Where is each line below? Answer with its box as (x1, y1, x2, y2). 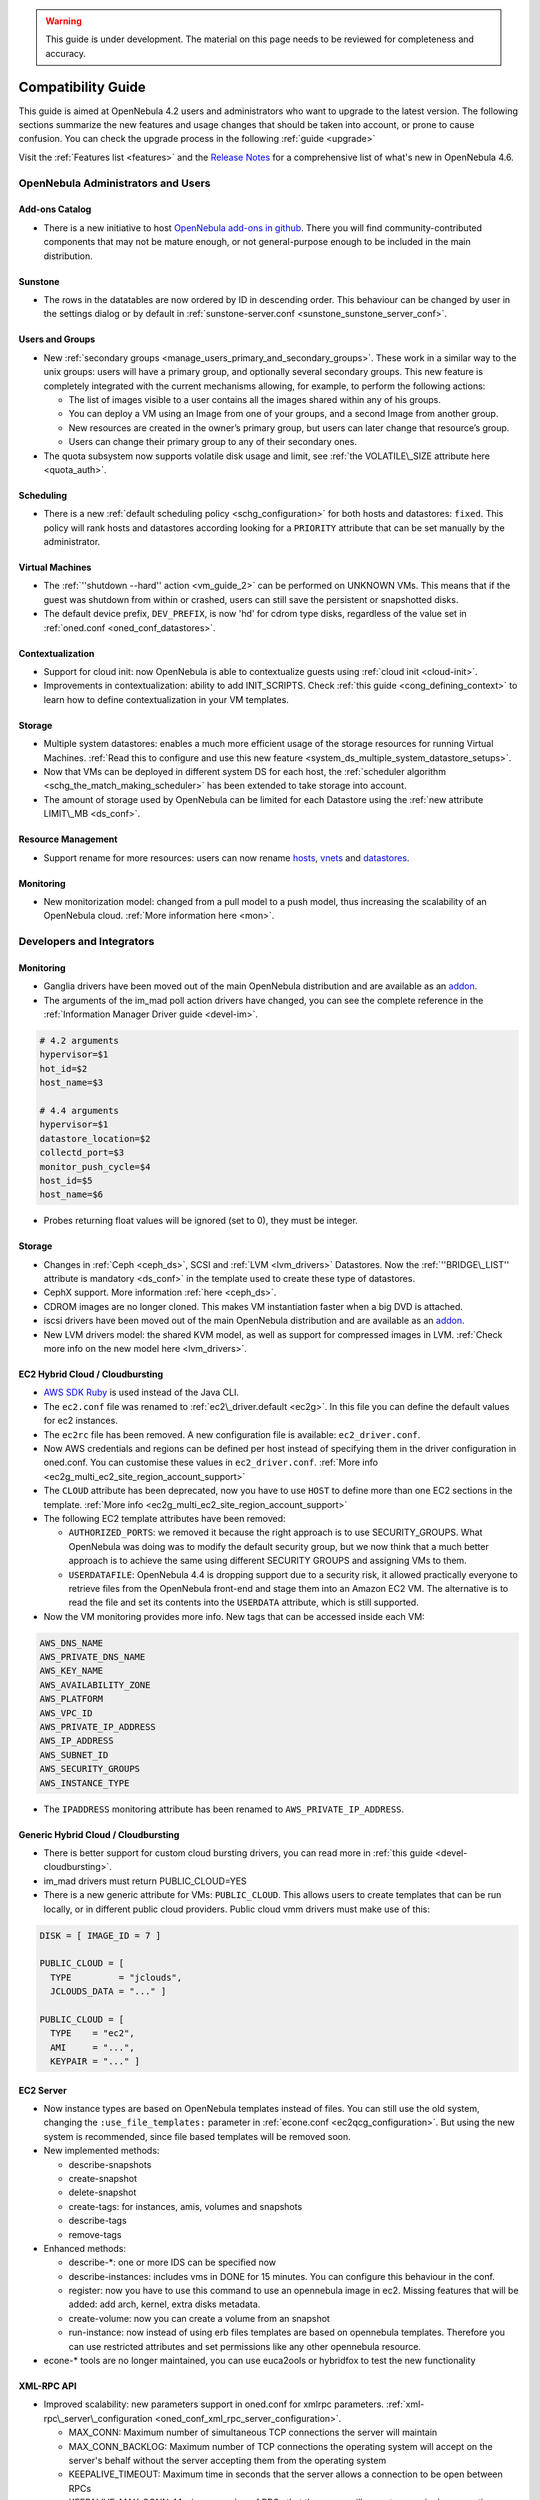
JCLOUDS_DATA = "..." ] (50, 1986, 167, 1997)
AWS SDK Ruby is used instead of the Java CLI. (43, 1386, 240, 1399)
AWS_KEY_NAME (39, 1665, 104, 1677)
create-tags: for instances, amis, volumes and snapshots (68, 2200, 303, 2212)
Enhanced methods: (43, 2242, 127, 2254)
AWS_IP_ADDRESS (39, 1735, 114, 1747)
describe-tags (68, 2215, 127, 2227)
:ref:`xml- (386, 2398, 425, 2410)
